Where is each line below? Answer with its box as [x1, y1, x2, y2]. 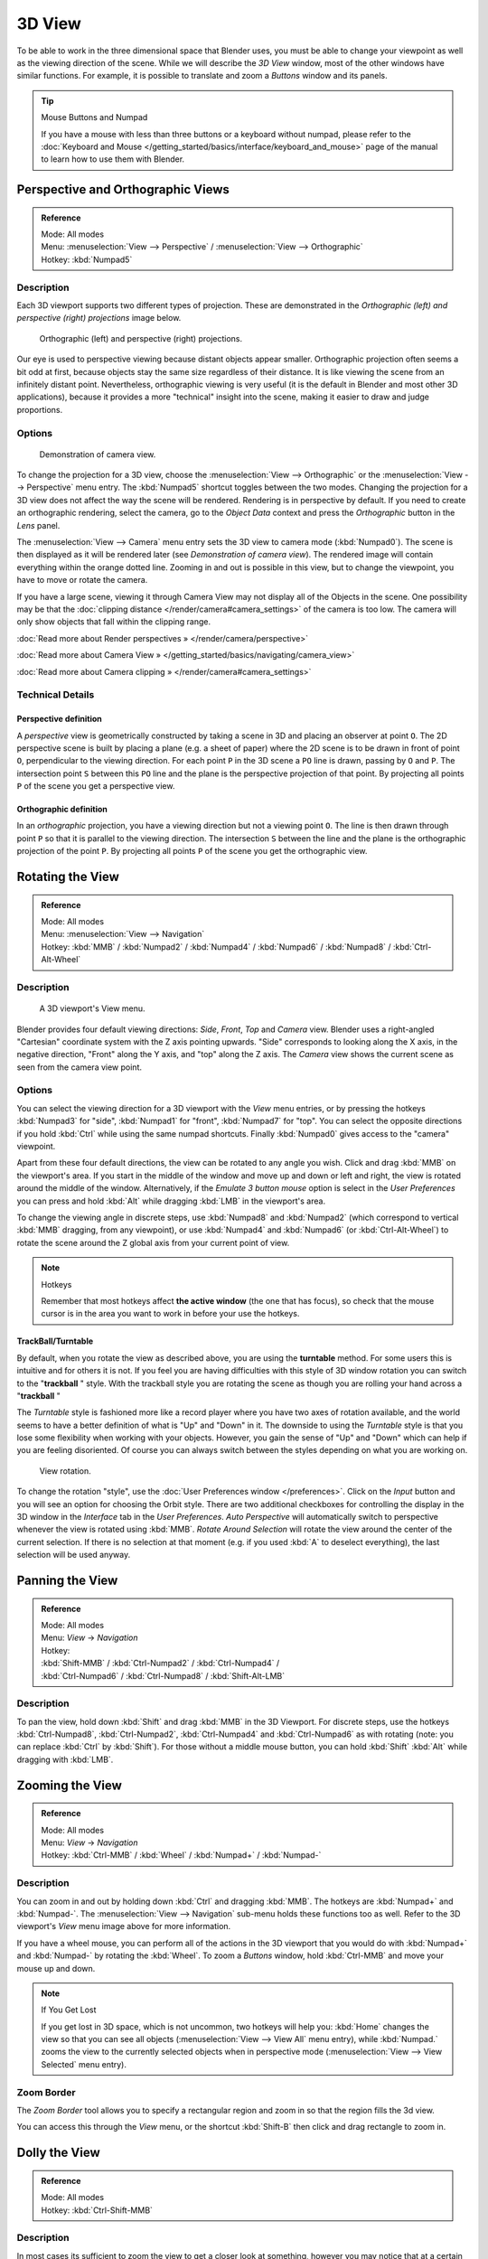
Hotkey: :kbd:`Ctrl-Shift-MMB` [41, 2205, 154, 2216]
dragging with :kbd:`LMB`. [16, 1754, 114, 1765]
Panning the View [16, 1573, 118, 1588]
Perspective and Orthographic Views [16, 182, 230, 198]
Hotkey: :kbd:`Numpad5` [41, 254, 133, 265]
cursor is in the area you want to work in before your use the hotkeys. [41, 1308, 300, 1319]
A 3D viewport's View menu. [39, 1003, 145, 1014]
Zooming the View [16, 1777, 122, 1793]
